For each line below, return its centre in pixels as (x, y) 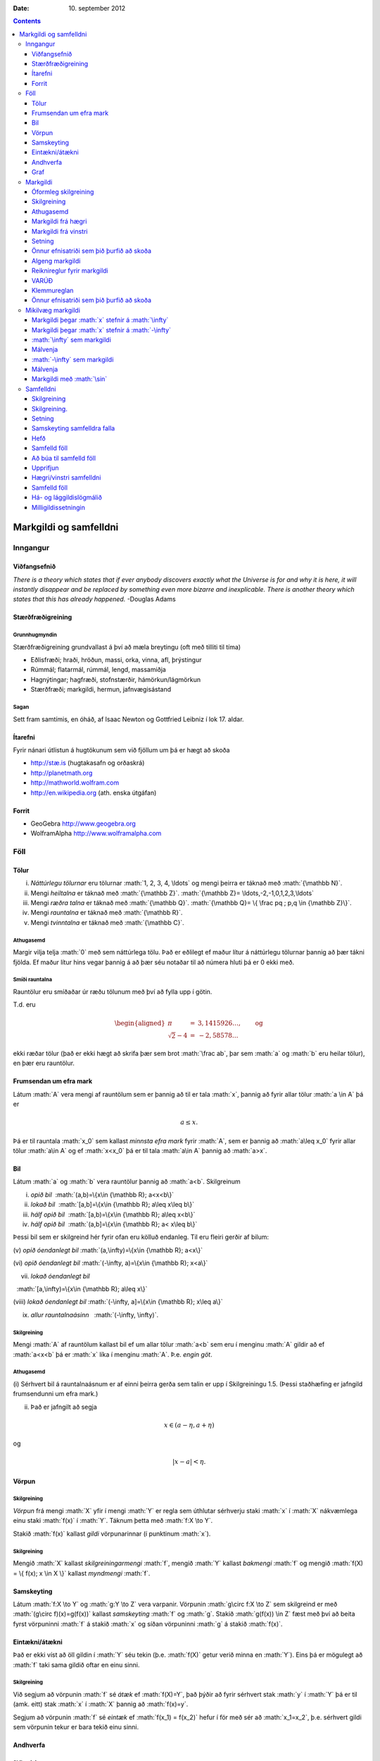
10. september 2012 (97, 8)
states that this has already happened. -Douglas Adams (94, 599)
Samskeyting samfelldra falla (74, 428)
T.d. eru (24, 1004)
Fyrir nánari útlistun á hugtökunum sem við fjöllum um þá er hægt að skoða (121, 749)
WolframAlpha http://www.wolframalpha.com (96, 833)
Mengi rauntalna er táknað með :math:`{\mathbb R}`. (107, 913)
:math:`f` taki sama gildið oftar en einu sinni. (76, 1664)
